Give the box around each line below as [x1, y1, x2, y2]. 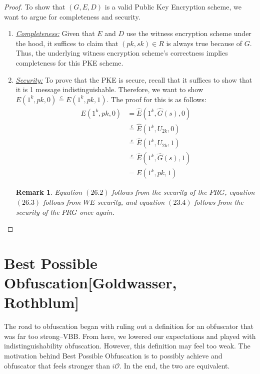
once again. [79, 206, 114, 217]
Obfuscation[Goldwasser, [4, 272, 177, 293]
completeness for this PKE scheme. [15, 57, 123, 68]
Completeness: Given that [15, 28, 95, 39]
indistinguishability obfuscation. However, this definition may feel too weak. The [4, 340, 250, 351]
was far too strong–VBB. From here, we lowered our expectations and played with [4, 330, 256, 341]
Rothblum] [4, 292, 79, 312]
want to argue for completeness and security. [4, 11, 140, 22]
